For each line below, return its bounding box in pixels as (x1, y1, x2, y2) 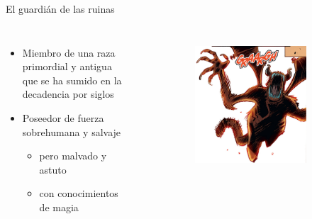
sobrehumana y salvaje (22, 124, 121, 139)
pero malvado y (39, 148, 107, 163)
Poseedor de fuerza (22, 110, 104, 125)
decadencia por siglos (22, 86, 114, 101)
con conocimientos (39, 186, 118, 201)
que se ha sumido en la (22, 72, 122, 87)
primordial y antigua (22, 59, 112, 74)
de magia (39, 199, 79, 214)
